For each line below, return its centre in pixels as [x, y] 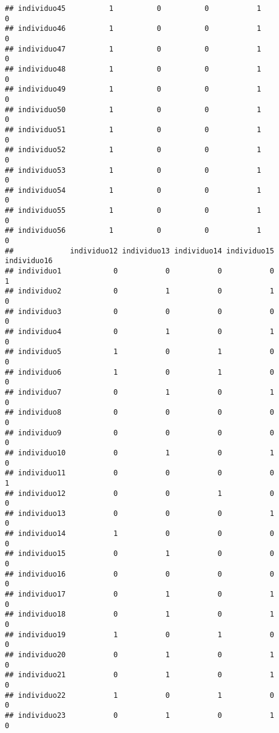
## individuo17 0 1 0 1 [139, 594]
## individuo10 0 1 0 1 [139, 453]
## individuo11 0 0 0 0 [139, 473]
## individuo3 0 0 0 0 [139, 311]
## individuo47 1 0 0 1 [133, 49]
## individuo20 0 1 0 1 [139, 655]
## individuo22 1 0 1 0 [139, 695]
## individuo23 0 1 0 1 [139, 715]
